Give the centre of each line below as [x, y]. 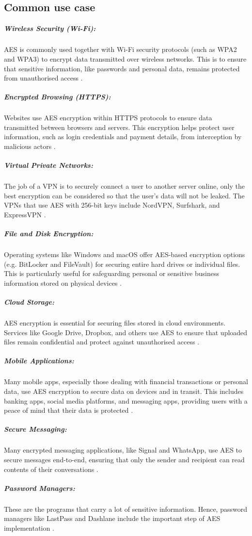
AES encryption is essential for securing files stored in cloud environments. [115, 323]
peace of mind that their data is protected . [69, 410]
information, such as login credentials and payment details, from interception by [123, 137]
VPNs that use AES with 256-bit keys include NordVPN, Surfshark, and [112, 205]
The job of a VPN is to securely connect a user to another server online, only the [124, 186]
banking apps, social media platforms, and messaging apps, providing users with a [126, 400]
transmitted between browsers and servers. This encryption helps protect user [119, 127]
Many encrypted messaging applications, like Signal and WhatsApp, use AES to [123, 450]
